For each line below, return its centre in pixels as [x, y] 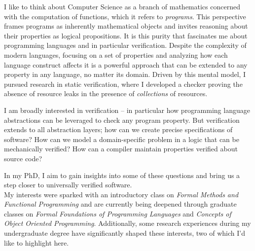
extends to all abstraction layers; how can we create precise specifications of [118, 129]
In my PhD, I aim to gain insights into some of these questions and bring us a [122, 175]
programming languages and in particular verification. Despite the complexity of [125, 45]
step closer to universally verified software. [68, 185]
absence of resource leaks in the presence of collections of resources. [106, 93]
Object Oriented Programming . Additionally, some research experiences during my [127, 223]
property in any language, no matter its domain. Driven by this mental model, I [125, 74]
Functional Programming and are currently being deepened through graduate [120, 204]
